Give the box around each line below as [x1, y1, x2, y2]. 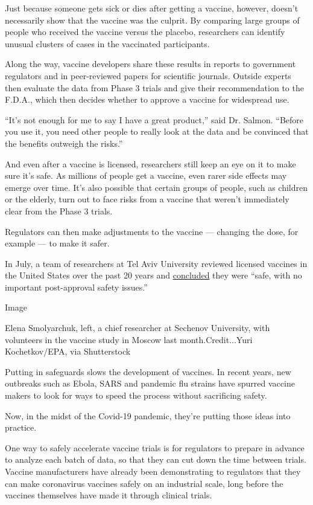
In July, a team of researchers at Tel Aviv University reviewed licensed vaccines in [5, 257, 308, 269]
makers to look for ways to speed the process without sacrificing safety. [5, 389, 267, 402]
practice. [5, 421, 37, 434]
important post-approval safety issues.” [5, 280, 148, 293]
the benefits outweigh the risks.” [5, 137, 123, 149]
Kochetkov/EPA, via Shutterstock [5, 345, 131, 358]
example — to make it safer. [5, 237, 110, 249]
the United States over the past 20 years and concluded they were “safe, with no [5, 269, 302, 281]
